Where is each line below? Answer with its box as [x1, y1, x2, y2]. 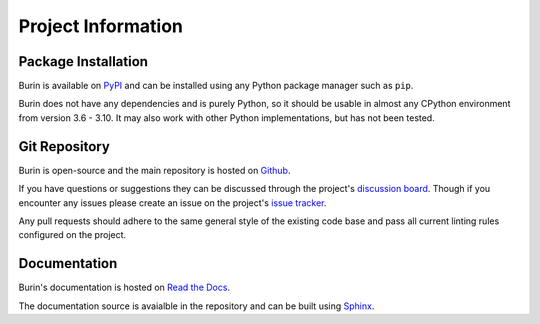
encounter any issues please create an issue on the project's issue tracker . [18, 196, 327, 209]
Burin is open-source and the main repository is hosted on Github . [18, 164, 291, 176]
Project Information [18, 15, 184, 37]
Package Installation [18, 53, 149, 70]
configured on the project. [18, 229, 127, 241]
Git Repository [18, 138, 110, 155]
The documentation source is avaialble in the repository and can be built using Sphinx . [18, 300, 375, 312]
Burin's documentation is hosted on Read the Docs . [18, 281, 230, 294]
